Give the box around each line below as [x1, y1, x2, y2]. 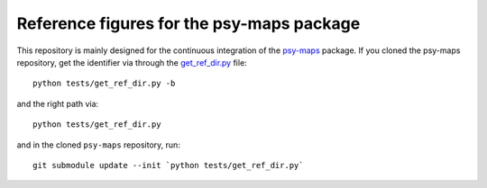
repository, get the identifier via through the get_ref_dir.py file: [16, 57, 247, 67]
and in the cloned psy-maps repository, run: [16, 139, 180, 150]
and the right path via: [16, 98, 99, 109]
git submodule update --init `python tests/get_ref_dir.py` [32, 160, 304, 170]
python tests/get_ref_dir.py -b [32, 78, 176, 89]
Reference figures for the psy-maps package [16, 13, 361, 33]
